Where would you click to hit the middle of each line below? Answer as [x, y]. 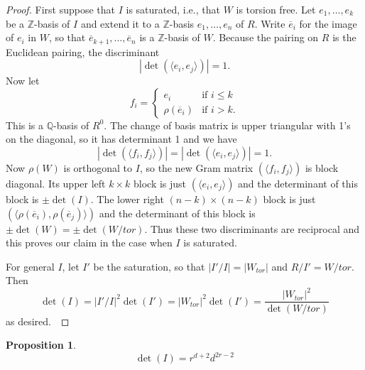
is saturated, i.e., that [173, 9]
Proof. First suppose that [61, 9]
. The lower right [127, 199]
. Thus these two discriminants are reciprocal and [252, 228]
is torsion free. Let [276, 9]
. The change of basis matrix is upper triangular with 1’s [227, 125]
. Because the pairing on [266, 37]
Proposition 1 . [41, 345]
